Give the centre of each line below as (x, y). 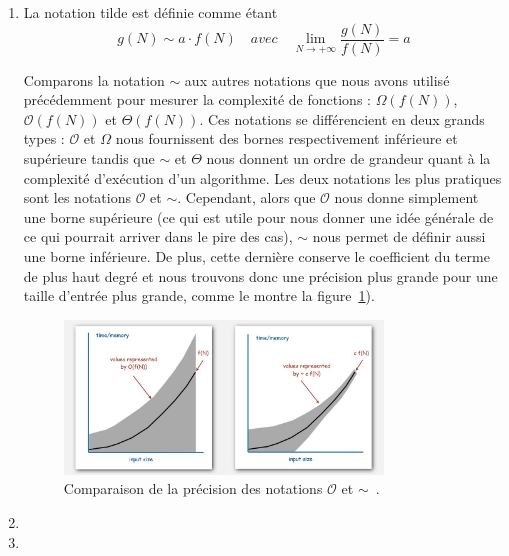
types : (44, 138)
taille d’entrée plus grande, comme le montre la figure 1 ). (199, 295)
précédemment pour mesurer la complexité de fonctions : (197, 99)
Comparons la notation (94, 79)
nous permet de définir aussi (399, 236)
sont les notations (77, 197)
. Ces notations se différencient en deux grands (342, 118)
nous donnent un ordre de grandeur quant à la (348, 158)
